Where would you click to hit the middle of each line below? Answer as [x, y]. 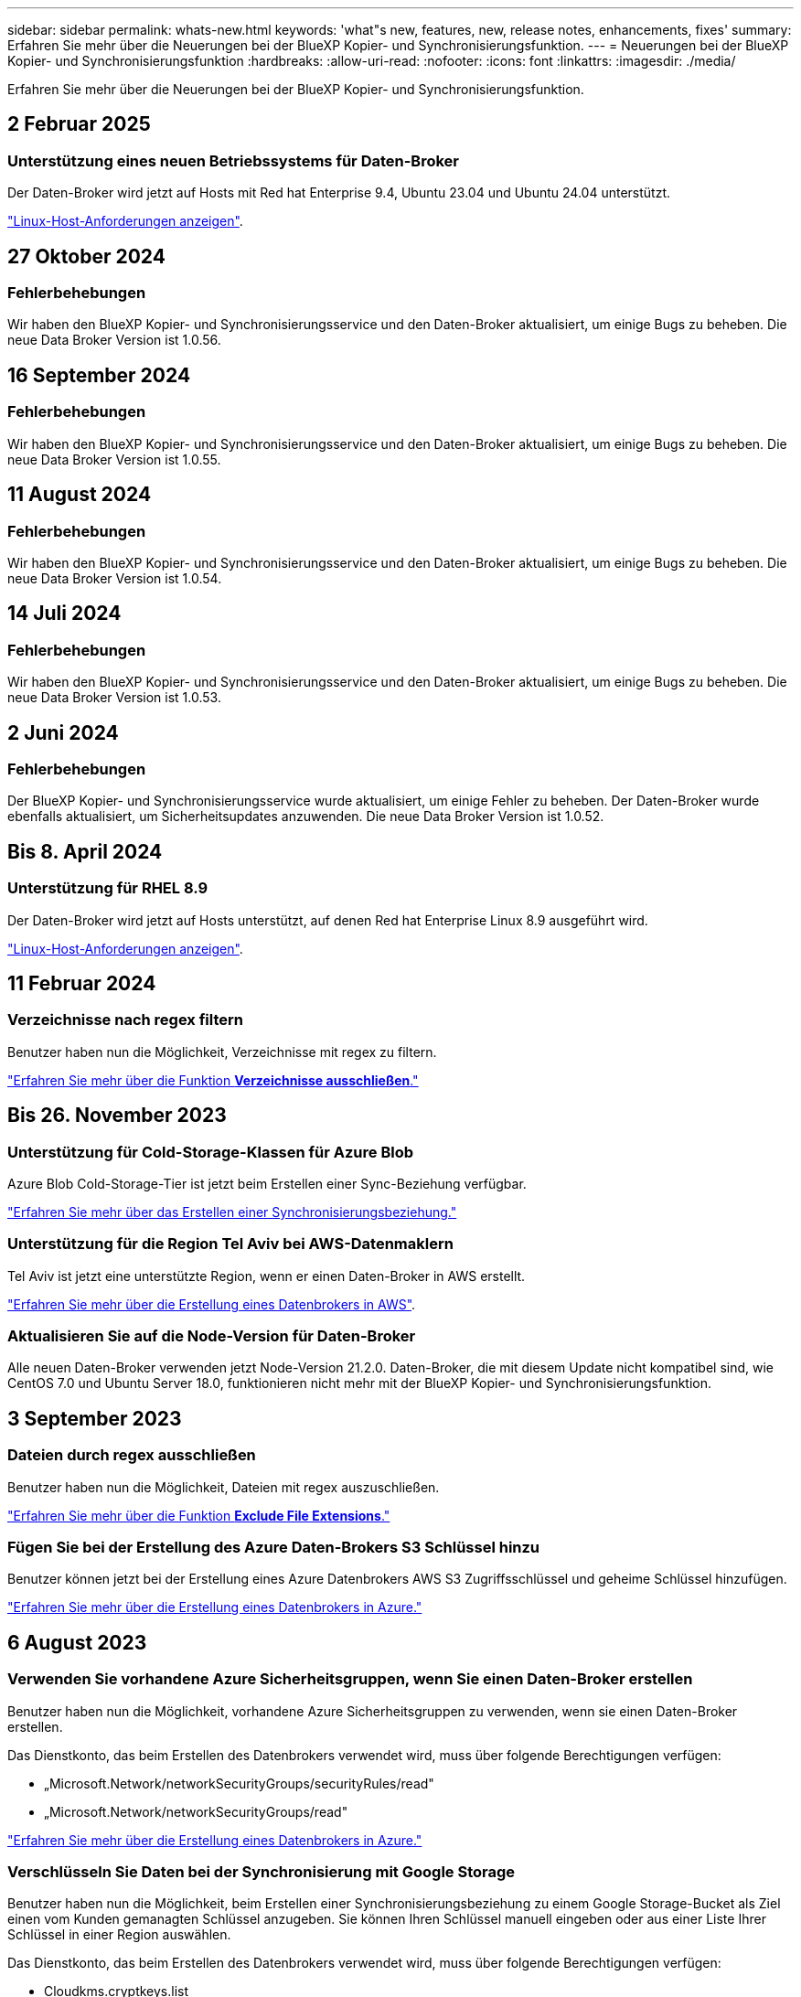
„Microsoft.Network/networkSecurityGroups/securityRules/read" [239, 1783]
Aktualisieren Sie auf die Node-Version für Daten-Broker [212, 1336]
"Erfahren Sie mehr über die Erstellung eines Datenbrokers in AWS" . [212, 1304]
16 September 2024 [99, 375]
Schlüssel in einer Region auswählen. [119, 1935]
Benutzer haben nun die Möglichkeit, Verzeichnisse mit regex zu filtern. [222, 1052]
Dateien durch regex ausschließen [132, 1455]
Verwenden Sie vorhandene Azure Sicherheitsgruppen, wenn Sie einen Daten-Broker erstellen [350, 1679]
